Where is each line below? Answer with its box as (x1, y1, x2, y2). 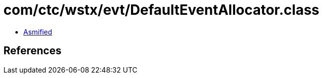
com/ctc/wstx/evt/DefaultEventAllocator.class (3, 1, 320, 18)
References (3, 44, 62, 57)
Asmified (23, 27, 53, 36)
